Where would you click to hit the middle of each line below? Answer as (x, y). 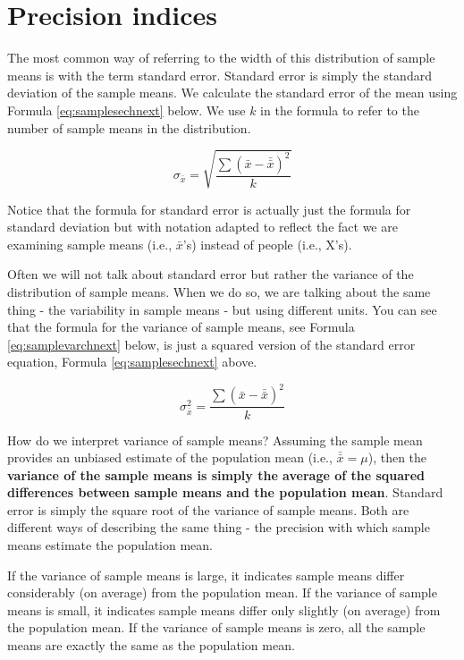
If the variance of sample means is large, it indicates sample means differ (206, 575)
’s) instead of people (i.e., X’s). (267, 244)
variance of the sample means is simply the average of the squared (216, 474)
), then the (397, 457)
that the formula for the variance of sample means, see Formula (181, 327)
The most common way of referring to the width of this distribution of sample (221, 58)
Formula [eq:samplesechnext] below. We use (127, 110)
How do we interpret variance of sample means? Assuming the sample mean (215, 440)
